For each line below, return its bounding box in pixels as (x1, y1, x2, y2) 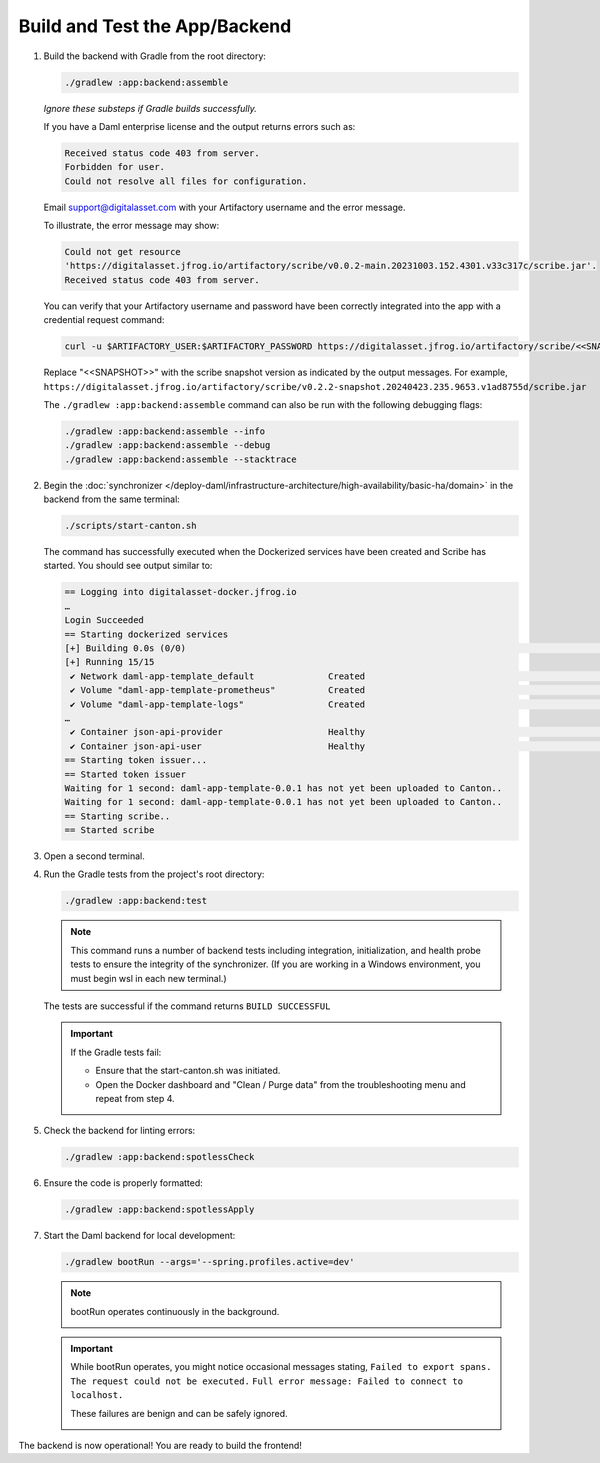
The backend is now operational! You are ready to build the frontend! (18, 1439, 302, 1451)
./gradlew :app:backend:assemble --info (64, 425, 265, 437)
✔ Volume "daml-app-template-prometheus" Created (70, 685, 366, 696)
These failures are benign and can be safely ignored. (70, 1407, 288, 1419)
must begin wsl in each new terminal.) (70, 972, 227, 984)
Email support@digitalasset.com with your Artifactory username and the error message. (43, 201, 406, 213)
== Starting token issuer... (64, 755, 208, 766)
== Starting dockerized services (64, 628, 229, 640)
